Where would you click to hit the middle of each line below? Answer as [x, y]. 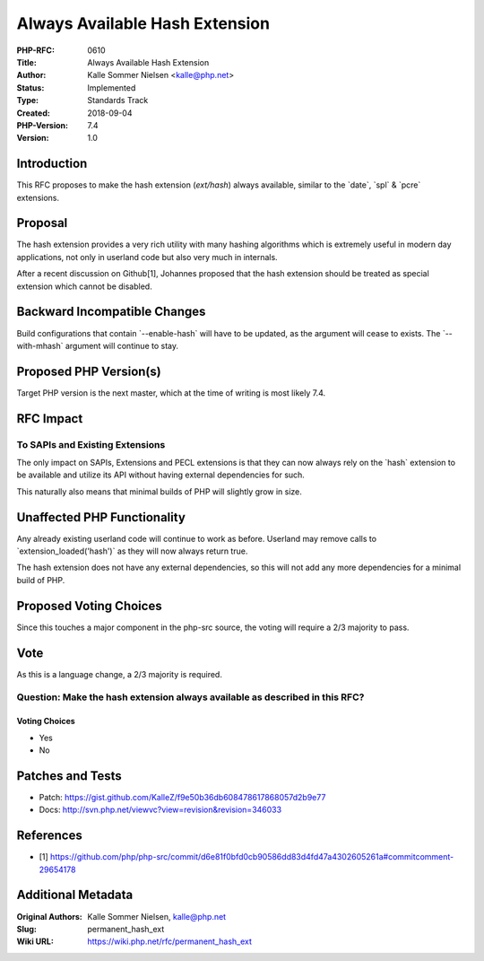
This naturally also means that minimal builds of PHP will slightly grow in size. [159, 491]
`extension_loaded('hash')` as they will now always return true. [132, 551]
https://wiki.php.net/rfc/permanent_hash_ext [170, 941]
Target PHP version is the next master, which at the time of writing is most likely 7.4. [171, 393]
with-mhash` [40, 345]
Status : [30, 87]
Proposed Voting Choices [89, 606]
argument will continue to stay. [122, 345]
